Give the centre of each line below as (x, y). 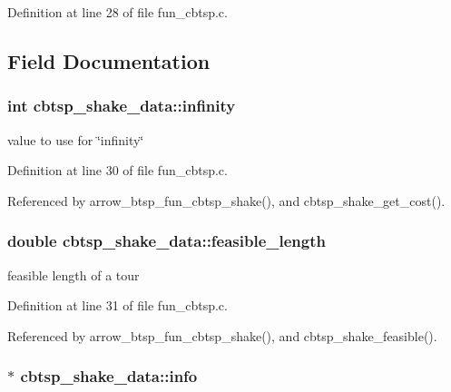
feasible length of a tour (74, 274)
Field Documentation (109, 60)
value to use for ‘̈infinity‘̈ (76, 139)
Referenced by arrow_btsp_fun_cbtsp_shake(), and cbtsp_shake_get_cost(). (226, 200)
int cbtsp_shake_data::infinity (122, 106)
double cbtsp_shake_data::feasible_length (167, 241)
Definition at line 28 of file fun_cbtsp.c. (118, 12)
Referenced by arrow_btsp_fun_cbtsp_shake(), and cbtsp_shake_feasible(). (222, 335)
